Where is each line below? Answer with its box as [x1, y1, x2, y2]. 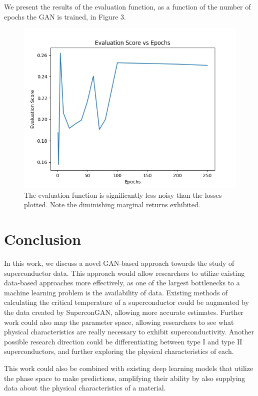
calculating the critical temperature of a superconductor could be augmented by [4, 297, 249, 307]
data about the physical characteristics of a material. [4, 382, 166, 393]
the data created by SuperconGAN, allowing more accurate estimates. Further [4, 307, 244, 317]
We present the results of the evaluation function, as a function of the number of [4, 2, 251, 12]
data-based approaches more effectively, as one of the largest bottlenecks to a [4, 277, 240, 288]
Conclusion [4, 229, 81, 249]
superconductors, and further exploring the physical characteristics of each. [4, 346, 234, 356]
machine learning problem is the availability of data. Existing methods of [4, 287, 228, 297]
